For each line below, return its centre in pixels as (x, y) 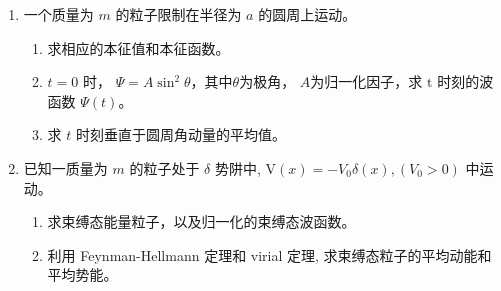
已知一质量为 (65, 167)
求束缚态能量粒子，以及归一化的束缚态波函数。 (201, 221)
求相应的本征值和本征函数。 (138, 47)
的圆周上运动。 (307, 14)
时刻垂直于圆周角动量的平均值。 (180, 134)
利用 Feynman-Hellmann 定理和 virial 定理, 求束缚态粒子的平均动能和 (269, 254)
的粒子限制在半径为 (178, 14)
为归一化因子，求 (366, 81)
